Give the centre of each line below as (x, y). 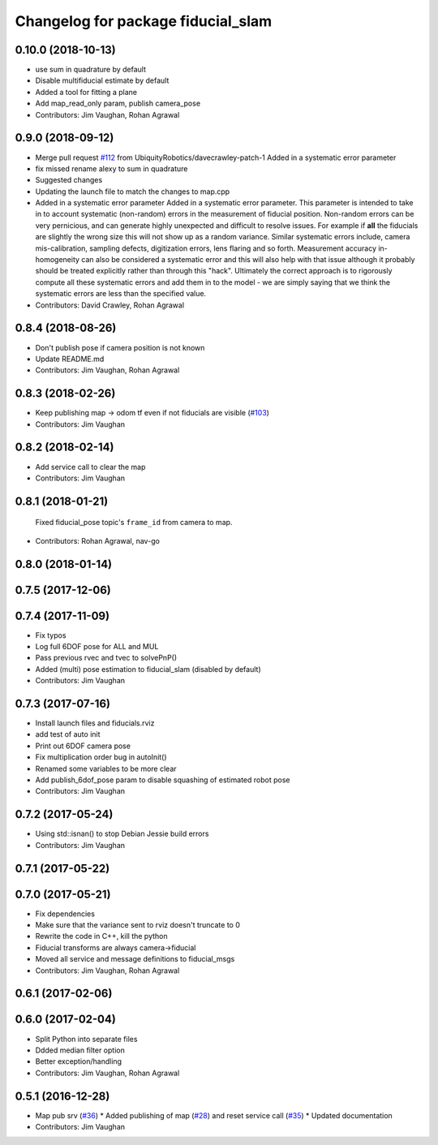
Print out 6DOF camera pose (83, 746)
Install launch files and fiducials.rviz (95, 723)
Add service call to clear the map (90, 467)
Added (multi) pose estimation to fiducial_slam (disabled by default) (148, 669)
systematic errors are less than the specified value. (121, 294)
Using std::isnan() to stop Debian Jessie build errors (122, 834)
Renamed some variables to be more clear (106, 768)
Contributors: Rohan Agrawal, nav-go (97, 540)
